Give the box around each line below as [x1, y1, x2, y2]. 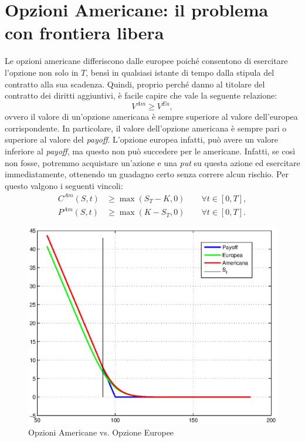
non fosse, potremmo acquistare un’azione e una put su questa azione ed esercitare [5, 156, 300, 168]
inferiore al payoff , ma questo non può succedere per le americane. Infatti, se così [5, 144, 296, 157]
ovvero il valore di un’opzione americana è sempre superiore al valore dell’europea [5, 110, 298, 123]
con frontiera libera [5, 21, 164, 45]
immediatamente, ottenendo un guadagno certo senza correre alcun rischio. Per [5, 168, 289, 180]
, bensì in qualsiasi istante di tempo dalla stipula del [86, 66, 274, 78]
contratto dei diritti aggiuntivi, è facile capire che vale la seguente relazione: [5, 89, 277, 102]
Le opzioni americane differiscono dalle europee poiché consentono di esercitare [5, 55, 288, 67]
